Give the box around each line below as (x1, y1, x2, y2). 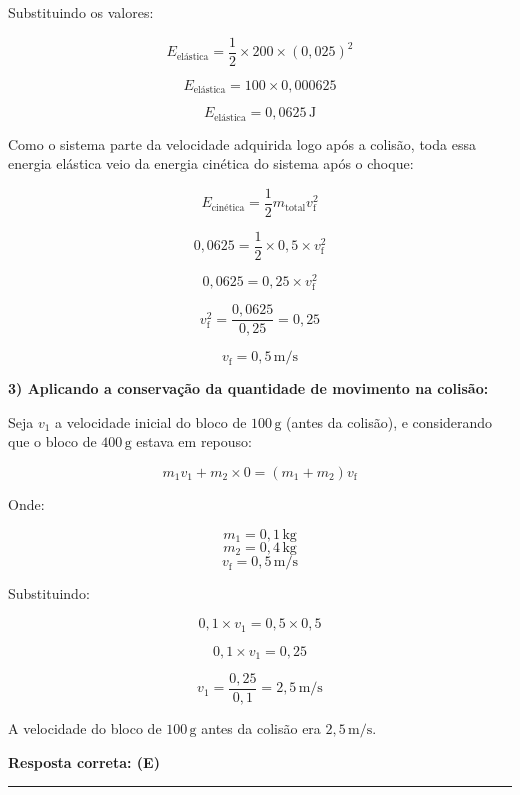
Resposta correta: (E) (8, 751, 160, 772)
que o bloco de (8, 431, 97, 452)
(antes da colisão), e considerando (286, 411, 493, 432)
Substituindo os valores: (8, 2, 154, 22)
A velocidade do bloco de (8, 718, 162, 739)
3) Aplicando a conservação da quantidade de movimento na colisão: (8, 378, 489, 399)
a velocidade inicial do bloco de (55, 411, 247, 432)
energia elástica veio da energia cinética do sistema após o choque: (8, 153, 414, 174)
